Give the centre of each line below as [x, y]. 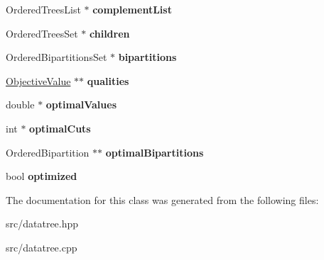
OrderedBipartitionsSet [56, 57]
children [110, 33]
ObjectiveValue [38, 80]
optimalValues [81, 104]
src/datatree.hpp [42, 224]
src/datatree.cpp [42, 247]
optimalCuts [60, 128]
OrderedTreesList [43, 9]
